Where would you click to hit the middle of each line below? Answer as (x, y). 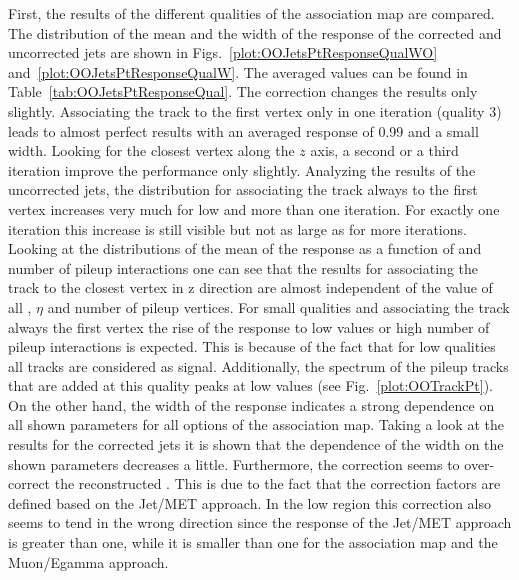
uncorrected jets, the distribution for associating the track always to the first (243, 189)
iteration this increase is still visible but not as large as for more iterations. (237, 228)
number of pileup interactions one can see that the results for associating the (243, 267)
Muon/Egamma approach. (88, 561)
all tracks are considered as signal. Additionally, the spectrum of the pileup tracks (258, 365)
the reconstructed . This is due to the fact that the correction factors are (277, 483)
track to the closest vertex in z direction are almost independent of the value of (250, 287)
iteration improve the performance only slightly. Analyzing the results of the (242, 169)
